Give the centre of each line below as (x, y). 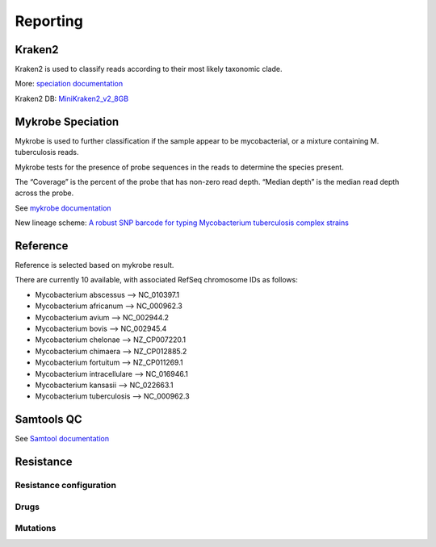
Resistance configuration (66, 485)
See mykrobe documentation (63, 208)
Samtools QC (48, 420)
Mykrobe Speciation (67, 121)
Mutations (36, 528)
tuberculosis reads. (47, 152)
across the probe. (44, 193)
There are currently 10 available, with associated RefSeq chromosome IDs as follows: (156, 280)
